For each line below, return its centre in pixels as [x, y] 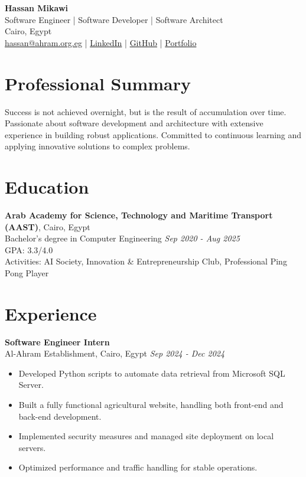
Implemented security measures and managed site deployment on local [146, 436]
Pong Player [27, 272]
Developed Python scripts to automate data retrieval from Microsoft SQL [152, 373]
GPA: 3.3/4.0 [29, 249]
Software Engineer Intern [57, 342]
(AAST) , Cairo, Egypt [48, 226]
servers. [32, 447]
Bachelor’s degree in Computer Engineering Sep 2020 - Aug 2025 [122, 238]
